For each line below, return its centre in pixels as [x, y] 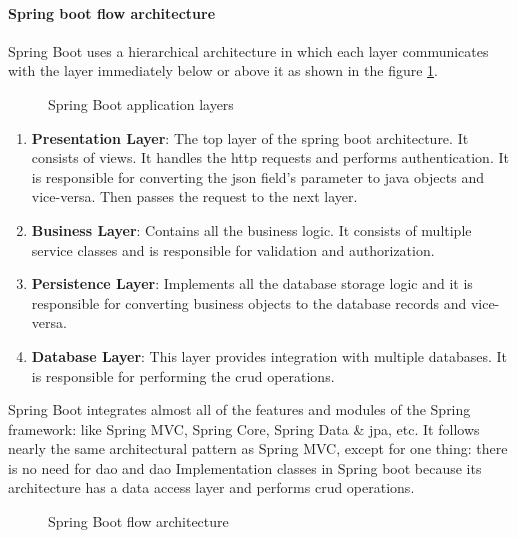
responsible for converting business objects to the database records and [249, 302]
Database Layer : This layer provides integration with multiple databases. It [269, 355]
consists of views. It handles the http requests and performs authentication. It [270, 157]
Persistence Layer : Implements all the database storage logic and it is [252, 283]
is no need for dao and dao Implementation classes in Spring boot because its [245, 467]
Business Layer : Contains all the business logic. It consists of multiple [251, 229]
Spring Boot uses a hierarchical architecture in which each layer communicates [248, 50]
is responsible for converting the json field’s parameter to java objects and [257, 176]
